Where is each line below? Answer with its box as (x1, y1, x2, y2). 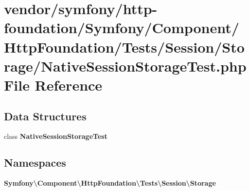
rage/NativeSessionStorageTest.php (4, 56, 247, 76)
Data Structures (4, 108, 87, 123)
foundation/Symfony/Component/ (4, 18, 239, 38)
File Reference (4, 75, 103, 95)
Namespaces (4, 155, 66, 170)
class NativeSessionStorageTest (4, 131, 107, 141)
